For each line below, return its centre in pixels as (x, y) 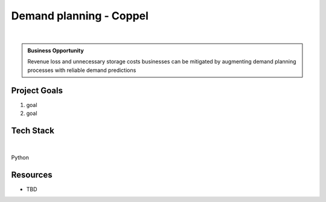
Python (20, 157)
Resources (32, 174)
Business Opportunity (56, 50)
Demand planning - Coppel (80, 16)
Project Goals (37, 90)
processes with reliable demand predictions (82, 70)
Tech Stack (33, 130)
